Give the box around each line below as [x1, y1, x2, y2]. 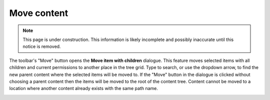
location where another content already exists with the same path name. [9, 85, 158, 91]
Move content [9, 7, 68, 18]
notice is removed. [22, 43, 61, 49]
